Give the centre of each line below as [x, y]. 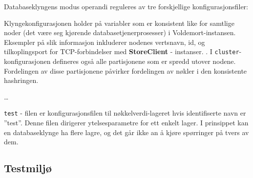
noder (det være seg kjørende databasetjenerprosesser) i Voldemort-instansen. [120, 32]
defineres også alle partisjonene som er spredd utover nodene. [144, 61]
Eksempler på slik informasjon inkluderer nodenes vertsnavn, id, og [105, 42]
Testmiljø [28, 168]
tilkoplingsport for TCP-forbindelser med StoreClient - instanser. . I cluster [122, 51]
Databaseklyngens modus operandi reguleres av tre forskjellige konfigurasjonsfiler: [126, 6]
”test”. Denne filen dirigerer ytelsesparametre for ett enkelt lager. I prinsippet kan [126, 123]
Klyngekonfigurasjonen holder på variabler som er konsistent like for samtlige [119, 23]
